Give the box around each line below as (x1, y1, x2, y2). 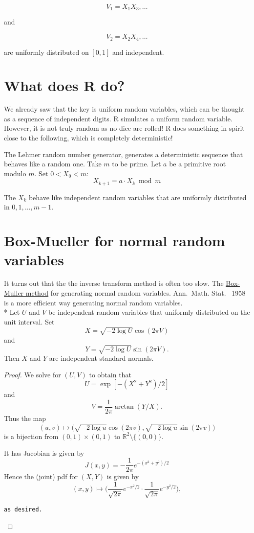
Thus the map (4, 413, 46, 423)
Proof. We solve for (4, 369, 61, 379)
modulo (4, 168, 26, 178)
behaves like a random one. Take (4, 159, 102, 169)
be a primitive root (169, 159, 226, 169)
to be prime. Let (112, 159, 161, 169)
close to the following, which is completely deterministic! (4, 133, 173, 142)
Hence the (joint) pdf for (4, 471, 78, 482)
